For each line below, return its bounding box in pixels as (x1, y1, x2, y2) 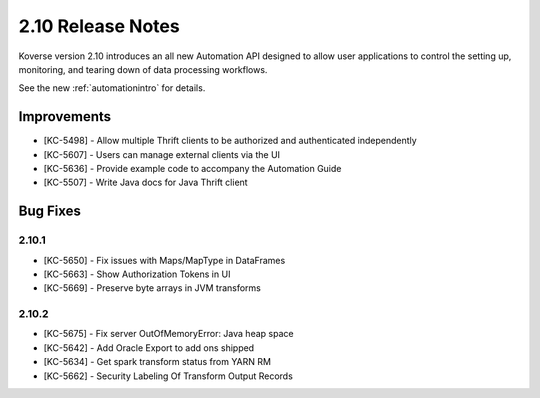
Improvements (18, 108, 112, 125)
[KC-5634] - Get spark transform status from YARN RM (43, 356, 272, 368)
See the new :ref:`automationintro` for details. (18, 82, 206, 94)
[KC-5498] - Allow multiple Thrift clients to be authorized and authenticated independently (43, 135, 417, 147)
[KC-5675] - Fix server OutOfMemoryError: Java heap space (43, 328, 294, 340)
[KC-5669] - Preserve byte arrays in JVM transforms (43, 282, 262, 294)
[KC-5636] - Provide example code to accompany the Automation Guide (43, 163, 342, 175)
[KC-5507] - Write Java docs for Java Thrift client (43, 176, 249, 189)
